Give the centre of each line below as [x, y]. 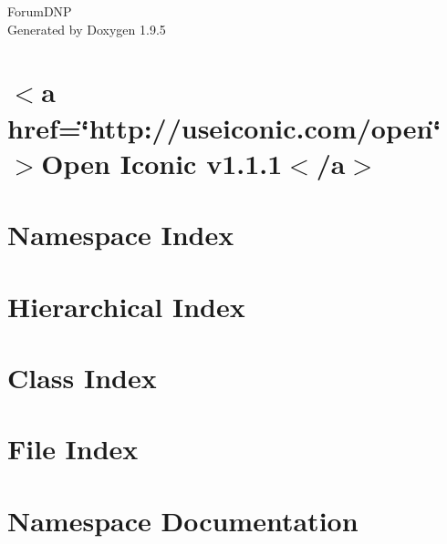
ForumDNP [40, 11]
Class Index [82, 377]
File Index [73, 449]
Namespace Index [121, 235]
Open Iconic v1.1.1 [162, 163]
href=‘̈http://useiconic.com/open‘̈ [224, 127]
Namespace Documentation [183, 520]
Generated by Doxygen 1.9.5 [87, 29]
